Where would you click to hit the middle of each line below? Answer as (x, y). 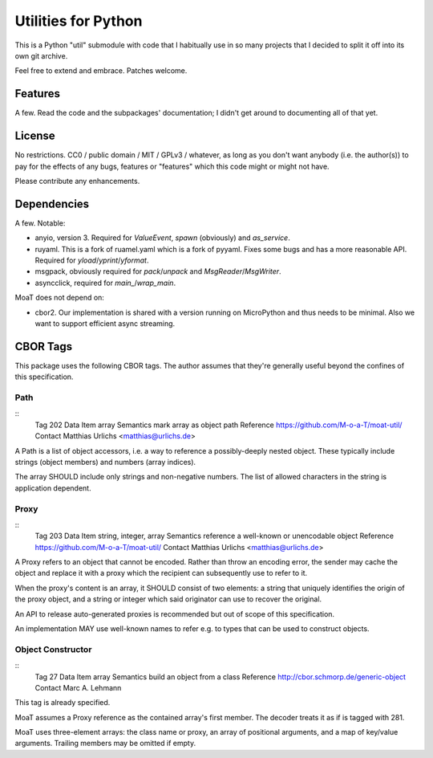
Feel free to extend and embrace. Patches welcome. (101, 71)
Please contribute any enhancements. (77, 181)
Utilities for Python (79, 21)
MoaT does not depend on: (59, 298)
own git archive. (41, 55)
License (35, 136)
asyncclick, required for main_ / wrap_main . (105, 283)
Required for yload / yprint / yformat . (92, 260)
